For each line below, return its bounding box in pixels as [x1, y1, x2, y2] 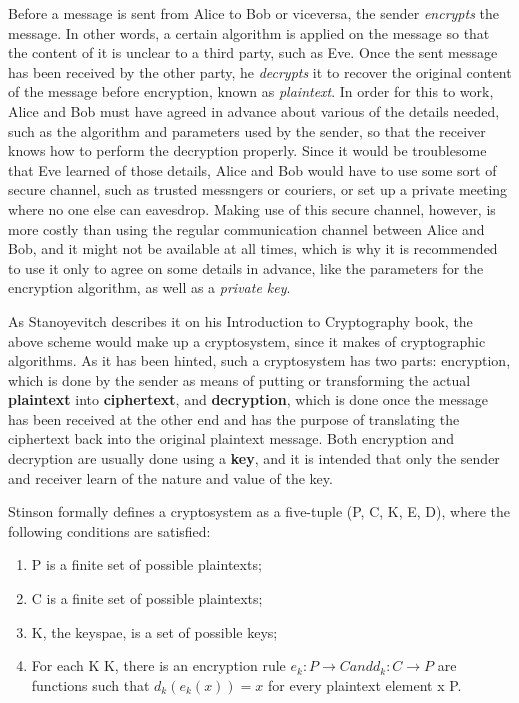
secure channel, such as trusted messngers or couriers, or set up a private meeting [8, 179, 508, 200]
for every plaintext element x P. [267, 674, 462, 695]
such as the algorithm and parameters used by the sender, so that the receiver [8, 120, 486, 141]
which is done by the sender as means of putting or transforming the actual [8, 369, 471, 390]
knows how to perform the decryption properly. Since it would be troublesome [8, 140, 487, 161]
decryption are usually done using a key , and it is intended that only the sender [8, 448, 500, 469]
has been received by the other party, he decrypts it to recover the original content [8, 61, 512, 82]
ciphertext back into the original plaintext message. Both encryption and [8, 428, 455, 449]
